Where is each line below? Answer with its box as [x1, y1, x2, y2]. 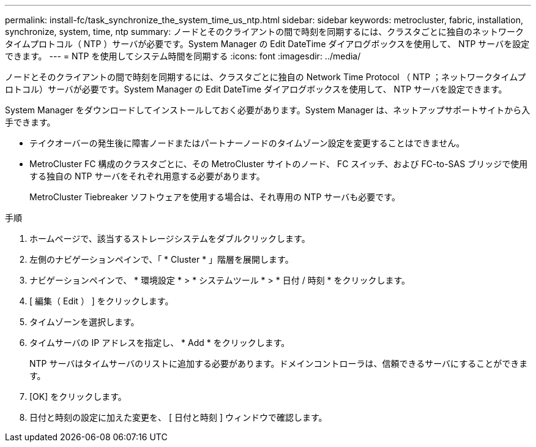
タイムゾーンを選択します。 [29, 317, 140, 327]
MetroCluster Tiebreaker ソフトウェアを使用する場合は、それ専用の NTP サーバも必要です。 [29, 192, 400, 202]
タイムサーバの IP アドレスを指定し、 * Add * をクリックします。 [29, 337, 290, 348]
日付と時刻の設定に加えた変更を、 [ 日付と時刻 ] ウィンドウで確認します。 [29, 412, 327, 423]
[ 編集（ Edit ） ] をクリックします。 [29, 296, 174, 306]
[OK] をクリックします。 [29, 391, 127, 402]
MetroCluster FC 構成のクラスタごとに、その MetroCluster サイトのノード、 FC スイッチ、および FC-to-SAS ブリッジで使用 [29, 159, 528, 169]
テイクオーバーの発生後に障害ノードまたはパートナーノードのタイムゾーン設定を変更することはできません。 [29, 138, 465, 148]
